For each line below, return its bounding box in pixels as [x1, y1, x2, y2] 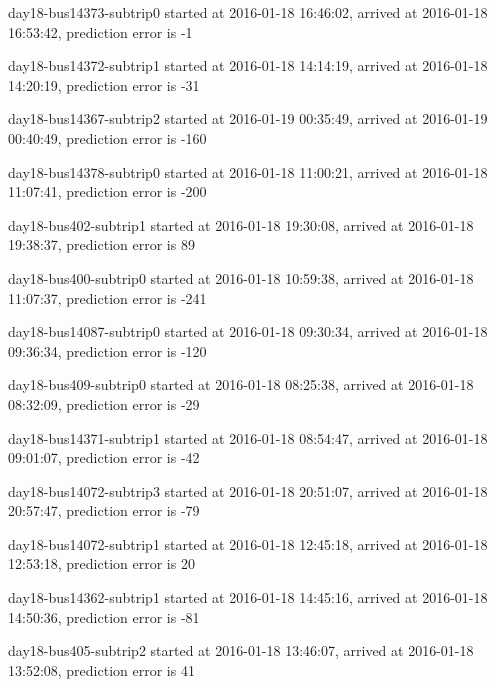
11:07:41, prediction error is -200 [8, 181, 207, 202]
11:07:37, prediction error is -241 [8, 287, 207, 308]
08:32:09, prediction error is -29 [8, 393, 200, 414]
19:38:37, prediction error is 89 [8, 234, 195, 255]
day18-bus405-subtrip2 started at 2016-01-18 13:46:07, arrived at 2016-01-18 [8, 640, 474, 661]
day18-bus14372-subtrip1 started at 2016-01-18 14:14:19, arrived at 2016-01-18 [8, 55, 488, 76]
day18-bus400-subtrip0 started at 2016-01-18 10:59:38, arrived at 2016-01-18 [8, 267, 474, 288]
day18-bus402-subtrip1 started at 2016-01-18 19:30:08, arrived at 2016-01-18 [8, 214, 474, 235]
